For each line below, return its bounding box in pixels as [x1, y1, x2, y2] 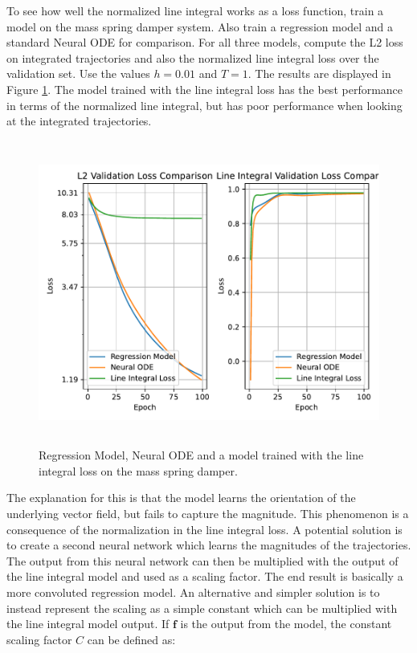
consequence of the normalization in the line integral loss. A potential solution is [6, 520, 403, 537]
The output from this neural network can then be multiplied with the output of [6, 552, 399, 569]
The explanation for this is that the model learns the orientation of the [6, 489, 356, 506]
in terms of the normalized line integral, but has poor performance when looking [6, 96, 403, 113]
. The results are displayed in [247, 65, 391, 82]
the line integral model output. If [6, 615, 170, 632]
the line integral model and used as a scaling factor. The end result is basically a [6, 568, 403, 585]
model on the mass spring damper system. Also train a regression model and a [6, 18, 394, 35]
